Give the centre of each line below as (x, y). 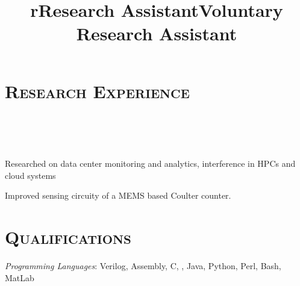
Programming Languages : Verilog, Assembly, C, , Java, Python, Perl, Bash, (143, 266)
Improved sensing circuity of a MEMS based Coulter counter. (118, 195)
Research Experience (97, 91)
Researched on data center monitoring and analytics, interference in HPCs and (150, 163)
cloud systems (30, 175)
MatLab (20, 277)
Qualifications (68, 237)
